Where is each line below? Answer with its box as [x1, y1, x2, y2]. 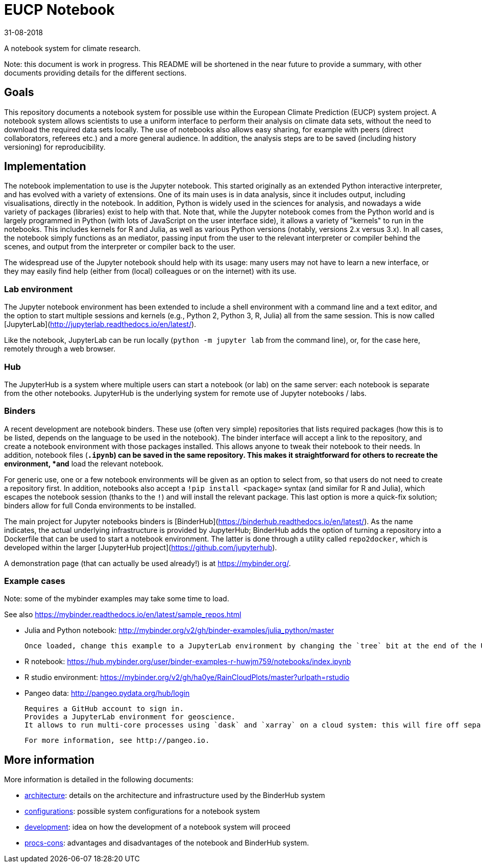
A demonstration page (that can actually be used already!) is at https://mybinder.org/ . [4, 558, 291, 568]
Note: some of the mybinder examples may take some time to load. [4, 594, 229, 603]
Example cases [4, 576, 65, 587]
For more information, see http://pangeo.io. [25, 736, 210, 745]
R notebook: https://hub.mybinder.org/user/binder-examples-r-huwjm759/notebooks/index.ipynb [25, 657, 351, 666]
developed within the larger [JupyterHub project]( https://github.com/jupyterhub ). [4, 543, 277, 552]
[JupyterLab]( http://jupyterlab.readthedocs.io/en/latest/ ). [4, 320, 197, 329]
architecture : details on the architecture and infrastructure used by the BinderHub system [25, 791, 325, 800]
